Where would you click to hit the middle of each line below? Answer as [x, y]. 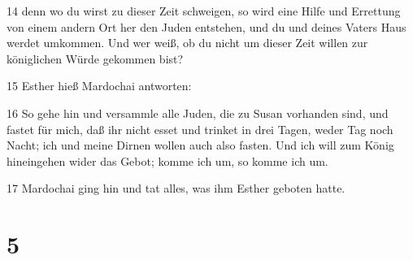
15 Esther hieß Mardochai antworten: [99, 86]
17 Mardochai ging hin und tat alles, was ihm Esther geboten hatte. [176, 188]
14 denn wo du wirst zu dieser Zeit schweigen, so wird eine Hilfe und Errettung [204, 11]
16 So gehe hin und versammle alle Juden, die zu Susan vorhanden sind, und [198, 113]
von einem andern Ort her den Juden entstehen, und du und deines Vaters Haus [206, 26]
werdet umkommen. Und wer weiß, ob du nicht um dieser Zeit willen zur [187, 43]
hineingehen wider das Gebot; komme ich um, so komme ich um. [167, 160]
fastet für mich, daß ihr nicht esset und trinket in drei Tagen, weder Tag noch [200, 129]
